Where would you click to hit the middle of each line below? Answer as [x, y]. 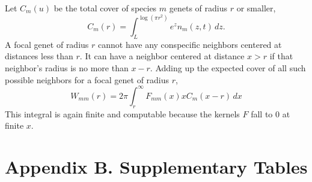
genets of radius [198, 8]
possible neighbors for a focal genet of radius [87, 79]
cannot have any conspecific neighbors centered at [190, 44]
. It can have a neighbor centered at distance [162, 56]
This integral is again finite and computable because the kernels [122, 113]
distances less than [39, 56]
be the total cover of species [105, 8]
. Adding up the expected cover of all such [228, 68]
